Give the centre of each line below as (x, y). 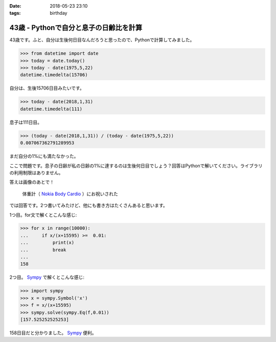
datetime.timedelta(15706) (54, 75)
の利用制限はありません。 (36, 173)
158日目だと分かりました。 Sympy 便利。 (53, 333)
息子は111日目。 (26, 122)
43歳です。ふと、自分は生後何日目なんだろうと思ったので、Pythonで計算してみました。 (102, 40)
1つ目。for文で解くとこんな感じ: (43, 215)
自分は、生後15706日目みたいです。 (47, 88)
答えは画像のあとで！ (32, 182)
